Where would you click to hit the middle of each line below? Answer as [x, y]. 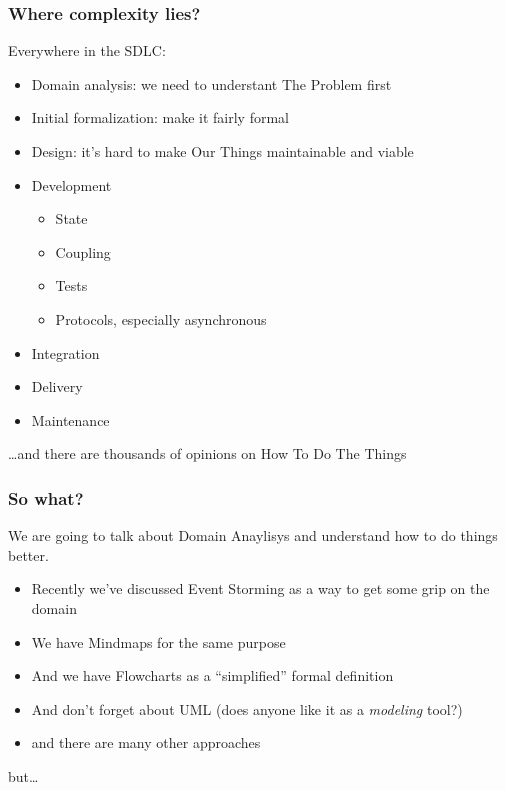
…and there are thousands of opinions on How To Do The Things [207, 453]
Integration [65, 352]
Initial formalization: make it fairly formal [160, 117]
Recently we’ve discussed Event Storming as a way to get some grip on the [260, 588]
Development [71, 184]
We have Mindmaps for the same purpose [158, 641]
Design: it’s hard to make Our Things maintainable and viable [222, 151]
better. [28, 554]
